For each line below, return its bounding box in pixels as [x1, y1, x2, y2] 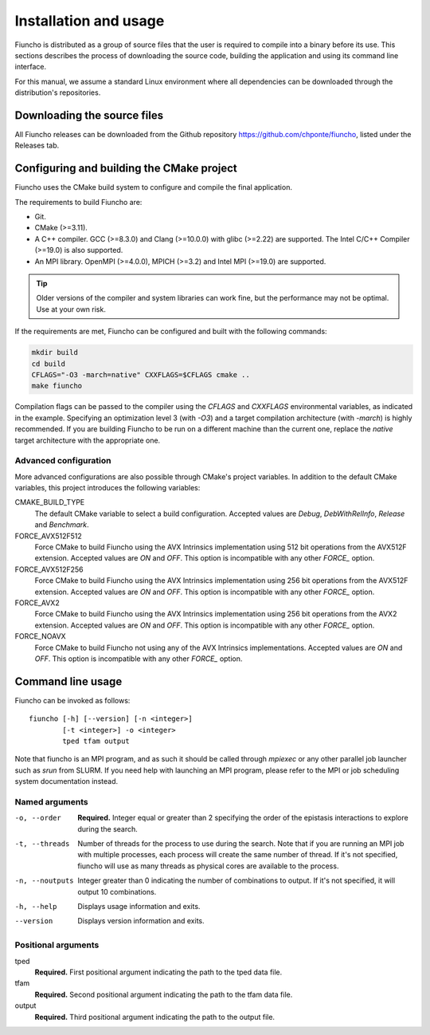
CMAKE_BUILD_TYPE [14, 498, 85, 507]
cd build [31, 359, 66, 368]
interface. [14, 62, 47, 72]
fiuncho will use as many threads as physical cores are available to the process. [77, 861, 339, 871]
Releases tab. [14, 140, 60, 151]
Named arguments [14, 796, 89, 807]
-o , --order [14, 813, 61, 823]
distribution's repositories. [14, 88, 101, 97]
